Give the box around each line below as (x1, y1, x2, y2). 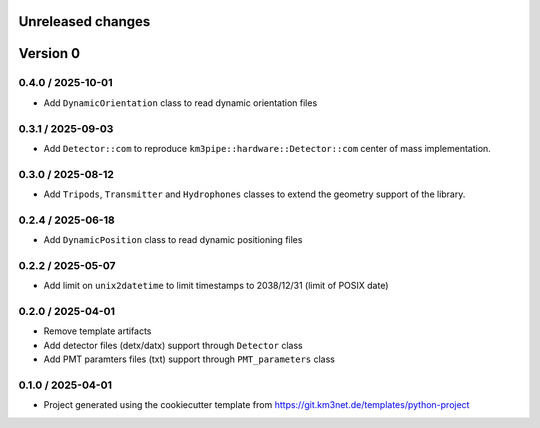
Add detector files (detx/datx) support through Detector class (43, 339, 304, 351)
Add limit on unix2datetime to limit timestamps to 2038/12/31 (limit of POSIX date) (43, 280, 389, 292)
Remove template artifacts (43, 325, 152, 337)
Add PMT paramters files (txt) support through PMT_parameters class (43, 353, 335, 365)
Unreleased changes (18, 13, 151, 30)
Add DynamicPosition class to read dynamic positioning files (43, 234, 303, 246)
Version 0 (18, 45, 80, 62)
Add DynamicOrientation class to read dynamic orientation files (43, 96, 318, 109)
